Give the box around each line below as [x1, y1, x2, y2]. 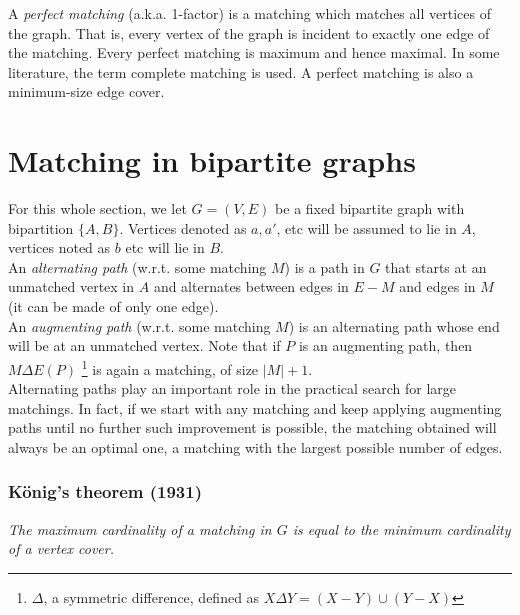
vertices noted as [8, 237, 111, 258]
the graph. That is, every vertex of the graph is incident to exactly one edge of [8, 22, 490, 43]
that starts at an [385, 256, 487, 277]
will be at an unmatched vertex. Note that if [8, 335, 281, 356]
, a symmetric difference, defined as [43, 586, 260, 607]
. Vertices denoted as [119, 217, 247, 238]
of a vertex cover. [8, 538, 114, 559]
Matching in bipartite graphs [8, 140, 416, 181]
